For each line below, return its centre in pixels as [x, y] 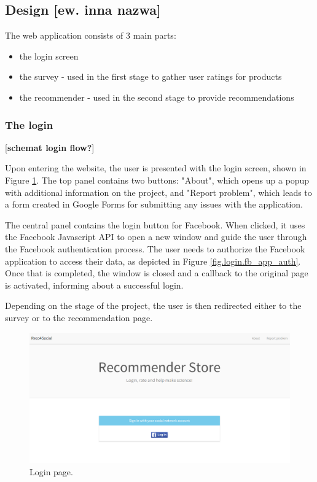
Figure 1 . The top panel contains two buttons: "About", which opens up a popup [157, 180]
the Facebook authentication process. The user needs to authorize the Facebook [155, 248]
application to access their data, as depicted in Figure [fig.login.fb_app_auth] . [153, 261]
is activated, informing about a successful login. [94, 285]
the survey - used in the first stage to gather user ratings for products [151, 76]
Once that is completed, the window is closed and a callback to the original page [157, 273]
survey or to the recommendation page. [79, 317]
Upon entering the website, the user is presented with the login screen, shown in [156, 168]
